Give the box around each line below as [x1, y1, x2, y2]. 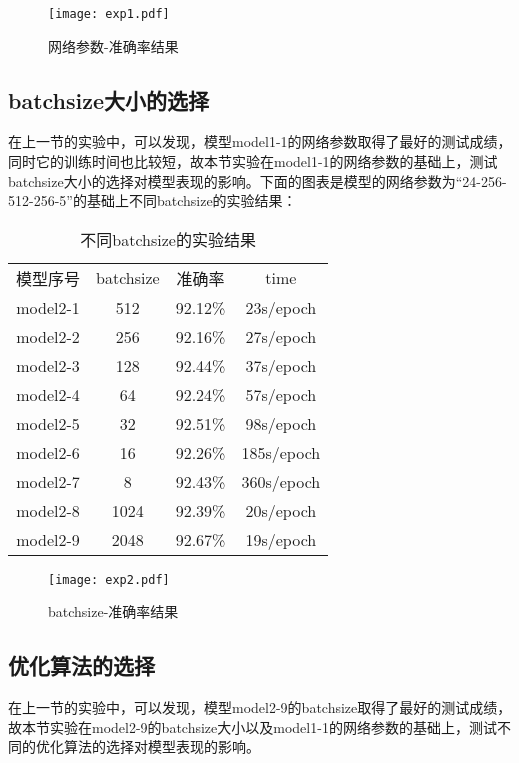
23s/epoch [245, 295, 317, 319]
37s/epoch [245, 353, 317, 377]
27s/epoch [245, 324, 317, 348]
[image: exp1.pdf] [48, 7, 170, 21]
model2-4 [16, 382, 80, 406]
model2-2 [16, 324, 80, 348]
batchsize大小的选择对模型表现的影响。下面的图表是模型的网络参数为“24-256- [8, 170, 507, 191]
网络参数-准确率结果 [48, 35, 179, 56]
